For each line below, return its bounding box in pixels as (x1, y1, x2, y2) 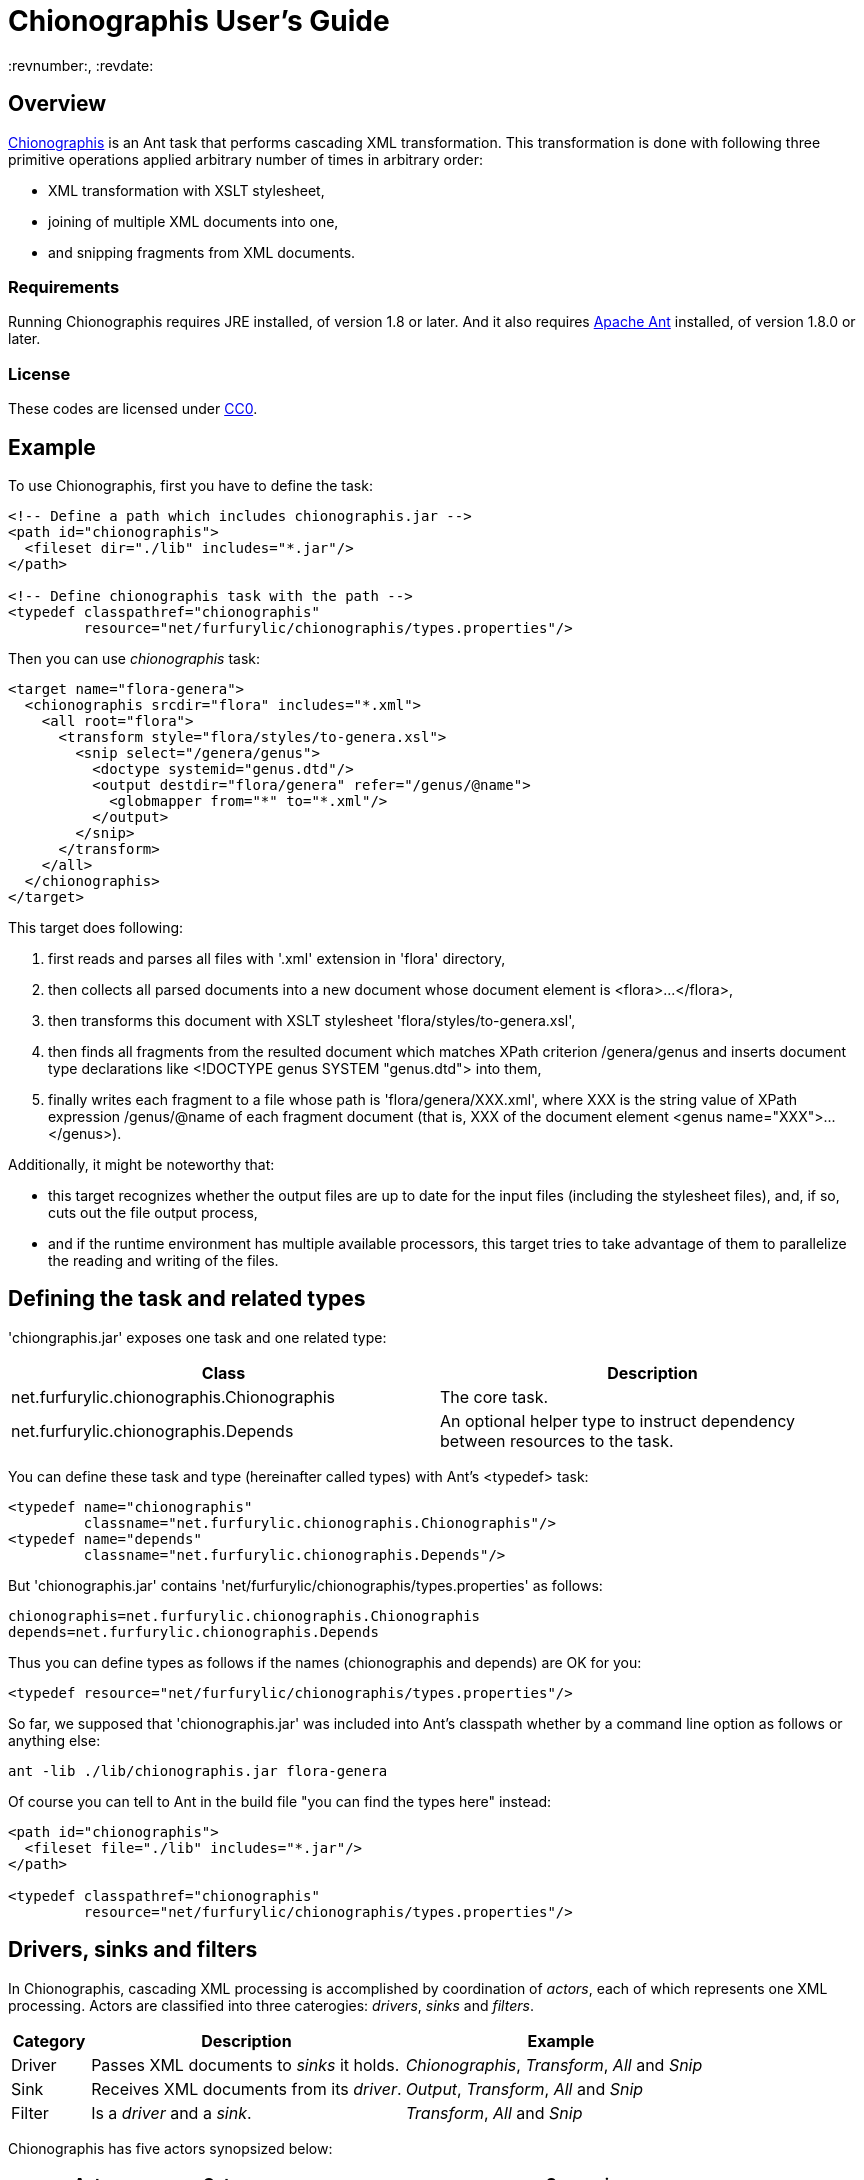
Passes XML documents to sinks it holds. (91, 2054, 400, 2075)
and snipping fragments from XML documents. (48, 243, 356, 261)
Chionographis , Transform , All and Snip (405, 2054, 703, 2075)
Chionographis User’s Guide (8, 4, 390, 38)
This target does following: (8, 918, 184, 936)
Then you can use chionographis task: (8, 649, 261, 667)
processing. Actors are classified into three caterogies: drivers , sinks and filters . (8, 1996, 534, 2014)
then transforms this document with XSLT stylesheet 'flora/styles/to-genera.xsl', (48, 1011, 576, 1029)
